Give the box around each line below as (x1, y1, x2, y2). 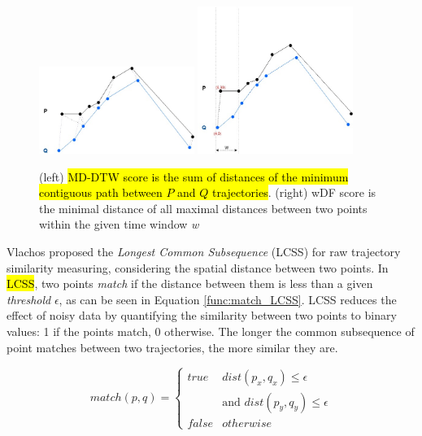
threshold (7, 290, 51, 307)
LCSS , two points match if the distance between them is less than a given (7, 275, 373, 292)
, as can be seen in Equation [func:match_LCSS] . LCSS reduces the (59, 290, 397, 307)
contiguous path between (39, 184, 163, 201)
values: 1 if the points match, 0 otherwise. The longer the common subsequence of (7, 323, 415, 340)
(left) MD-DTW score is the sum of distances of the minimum (39, 168, 349, 185)
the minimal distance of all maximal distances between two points (39, 199, 368, 216)
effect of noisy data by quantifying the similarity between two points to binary (7, 307, 397, 324)
